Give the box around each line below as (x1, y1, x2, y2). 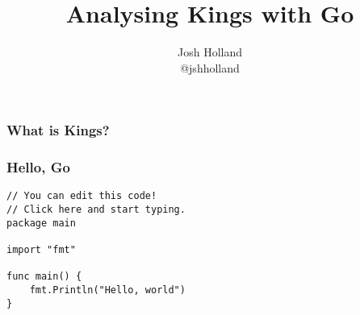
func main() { (6, 271, 82, 283)
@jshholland (180, 59, 240, 76)
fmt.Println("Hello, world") (29, 284, 186, 296)
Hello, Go (6, 157, 70, 177)
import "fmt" (6, 244, 76, 256)
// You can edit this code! (6, 190, 157, 202)
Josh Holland (177, 44, 242, 60)
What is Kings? (6, 120, 110, 140)
